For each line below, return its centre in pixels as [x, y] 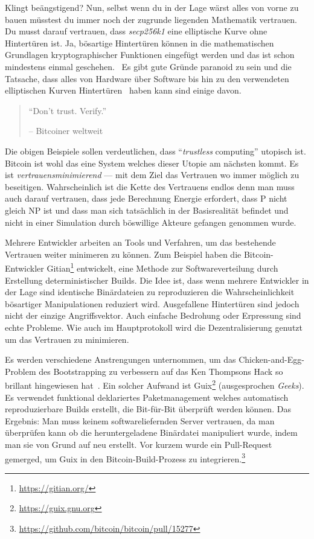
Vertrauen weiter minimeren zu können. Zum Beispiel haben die [123, 254]
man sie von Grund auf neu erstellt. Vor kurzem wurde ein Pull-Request [139, 444]
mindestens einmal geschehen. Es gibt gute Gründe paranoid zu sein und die [148, 66]
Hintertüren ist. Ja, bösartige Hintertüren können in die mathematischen [139, 43]
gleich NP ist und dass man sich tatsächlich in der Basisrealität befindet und [147, 210]
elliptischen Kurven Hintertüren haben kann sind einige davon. [123, 90]
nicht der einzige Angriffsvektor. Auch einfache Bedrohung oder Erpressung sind [153, 315]
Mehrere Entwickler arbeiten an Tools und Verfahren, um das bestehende [140, 242]
